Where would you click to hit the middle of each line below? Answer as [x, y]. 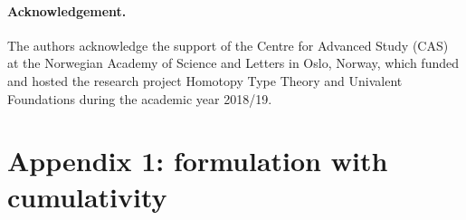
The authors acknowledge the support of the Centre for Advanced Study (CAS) [228, 45]
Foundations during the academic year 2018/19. [140, 98]
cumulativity [87, 196]
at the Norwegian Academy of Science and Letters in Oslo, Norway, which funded [233, 63]
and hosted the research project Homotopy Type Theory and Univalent [205, 80]
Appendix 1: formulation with [198, 161]
